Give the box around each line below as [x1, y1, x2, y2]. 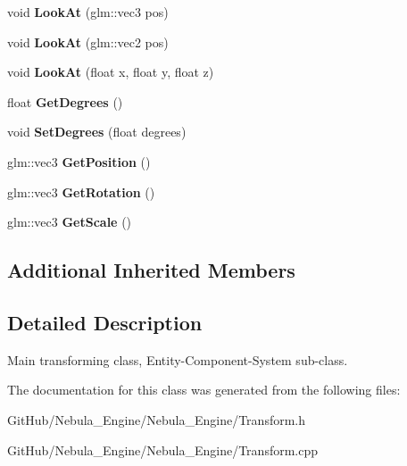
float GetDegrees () [7, 92, 123, 111]
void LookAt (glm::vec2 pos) [7, 32, 169, 51]
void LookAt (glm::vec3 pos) [7, 3, 169, 21]
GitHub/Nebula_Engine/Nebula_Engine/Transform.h [7, 410, 306, 429]
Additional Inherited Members [7, 256, 295, 284]
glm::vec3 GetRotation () [7, 182, 155, 201]
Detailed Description [7, 308, 203, 336]
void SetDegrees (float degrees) [7, 122, 187, 141]
